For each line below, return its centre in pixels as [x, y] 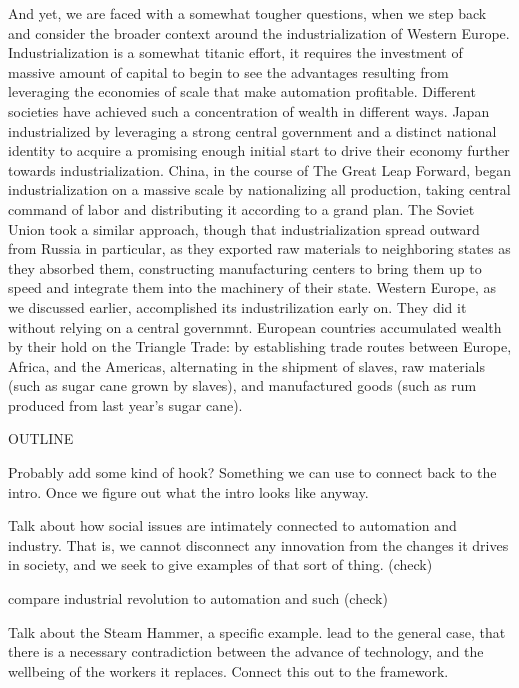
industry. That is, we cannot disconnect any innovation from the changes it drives [258, 544]
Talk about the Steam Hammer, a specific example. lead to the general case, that [257, 631]
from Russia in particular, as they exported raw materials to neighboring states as [259, 248]
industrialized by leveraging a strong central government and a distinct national [252, 130]
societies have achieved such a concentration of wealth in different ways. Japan [249, 110]
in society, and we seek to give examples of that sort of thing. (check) [220, 564]
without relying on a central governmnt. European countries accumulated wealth [255, 326]
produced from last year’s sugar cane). [125, 404]
